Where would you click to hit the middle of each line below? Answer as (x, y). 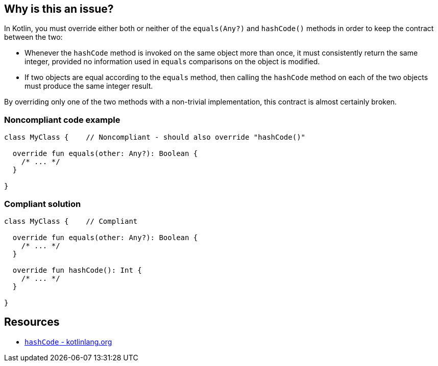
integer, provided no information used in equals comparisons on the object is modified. (172, 62)
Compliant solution (43, 204)
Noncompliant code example (62, 120)
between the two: (33, 37)
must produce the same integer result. (89, 86)
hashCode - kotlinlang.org (68, 342)
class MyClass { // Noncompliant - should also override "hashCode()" (155, 137)
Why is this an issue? (59, 9)
